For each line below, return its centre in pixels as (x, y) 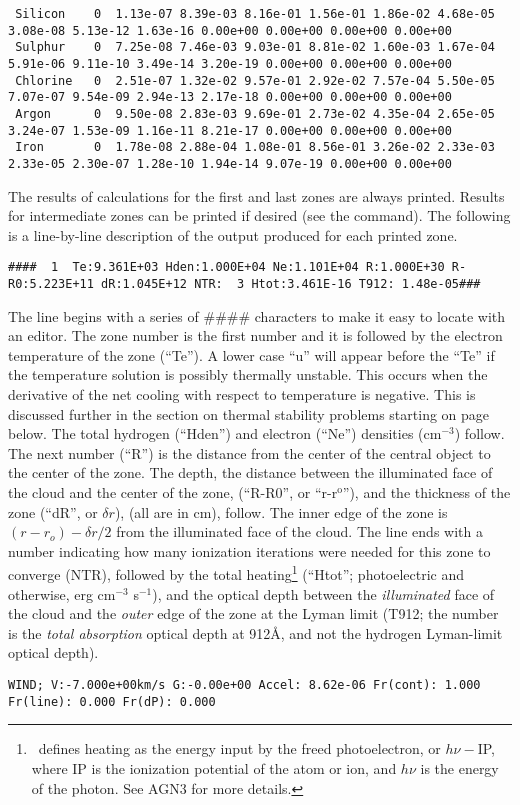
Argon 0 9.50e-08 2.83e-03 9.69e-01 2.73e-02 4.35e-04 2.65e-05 (255, 113)
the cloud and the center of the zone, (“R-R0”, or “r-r (173, 492)
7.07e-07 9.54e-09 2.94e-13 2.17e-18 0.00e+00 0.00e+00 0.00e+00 (230, 97)
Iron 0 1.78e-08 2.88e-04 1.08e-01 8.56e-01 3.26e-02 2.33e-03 (255, 147)
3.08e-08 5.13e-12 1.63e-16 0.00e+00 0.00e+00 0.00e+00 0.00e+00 (230, 30)
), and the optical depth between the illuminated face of (323, 593)
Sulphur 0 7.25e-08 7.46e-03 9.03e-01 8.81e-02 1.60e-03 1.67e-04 (255, 47)
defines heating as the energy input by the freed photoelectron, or (239, 748)
